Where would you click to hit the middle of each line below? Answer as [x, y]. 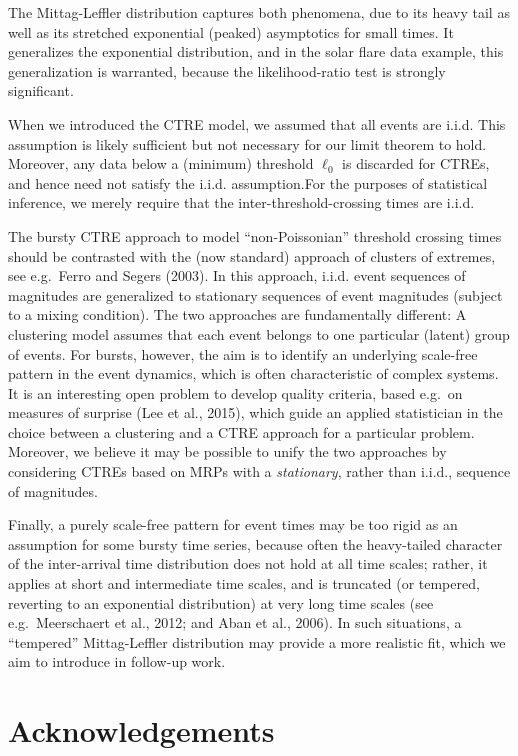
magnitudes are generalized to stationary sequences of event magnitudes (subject [255, 294]
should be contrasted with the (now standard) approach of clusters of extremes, [252, 255]
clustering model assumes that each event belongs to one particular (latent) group [259, 333]
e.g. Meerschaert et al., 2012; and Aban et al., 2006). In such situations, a [235, 622]
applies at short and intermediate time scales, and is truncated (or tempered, [244, 583]
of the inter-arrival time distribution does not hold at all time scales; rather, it [248, 563]
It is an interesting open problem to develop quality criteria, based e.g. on [235, 392]
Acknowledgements [141, 730]
